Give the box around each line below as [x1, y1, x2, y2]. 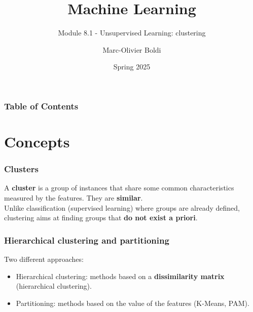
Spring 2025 [113, 61, 151, 72]
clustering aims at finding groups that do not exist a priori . [4, 212, 198, 223]
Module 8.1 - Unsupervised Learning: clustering [58, 27, 206, 38]
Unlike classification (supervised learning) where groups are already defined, [4, 202, 240, 213]
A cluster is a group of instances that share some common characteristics [4, 182, 234, 193]
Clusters [4, 163, 39, 175]
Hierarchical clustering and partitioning [4, 233, 169, 246]
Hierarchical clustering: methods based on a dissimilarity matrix [16, 270, 225, 281]
